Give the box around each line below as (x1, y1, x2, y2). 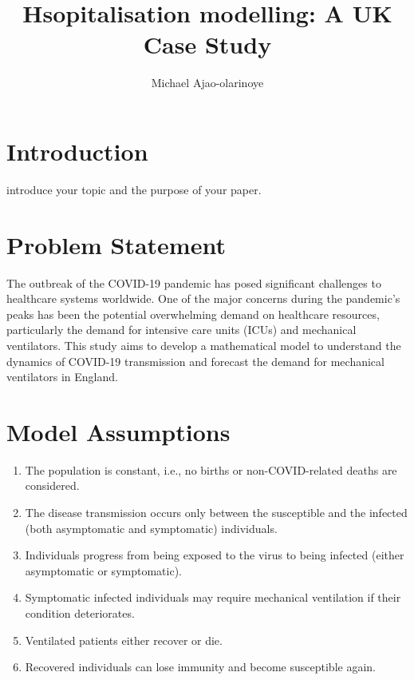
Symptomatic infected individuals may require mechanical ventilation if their (25, 589, 401, 606)
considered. (25, 477, 80, 494)
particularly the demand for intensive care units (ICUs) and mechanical (6, 321, 357, 338)
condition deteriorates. (25, 605, 135, 621)
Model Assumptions (6, 415, 231, 447)
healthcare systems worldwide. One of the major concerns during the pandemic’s (6, 290, 400, 307)
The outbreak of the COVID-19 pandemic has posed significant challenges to (6, 274, 381, 291)
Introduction (6, 134, 148, 167)
